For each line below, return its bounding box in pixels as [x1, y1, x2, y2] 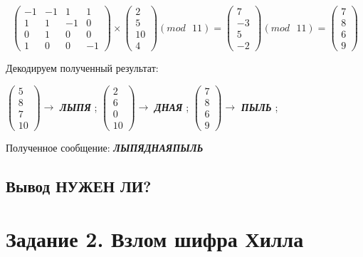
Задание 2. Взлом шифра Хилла [6, 224, 304, 253]
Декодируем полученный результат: [6, 61, 159, 75]
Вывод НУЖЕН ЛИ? [6, 174, 152, 196]
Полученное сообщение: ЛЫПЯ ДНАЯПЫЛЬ [6, 140, 204, 154]
